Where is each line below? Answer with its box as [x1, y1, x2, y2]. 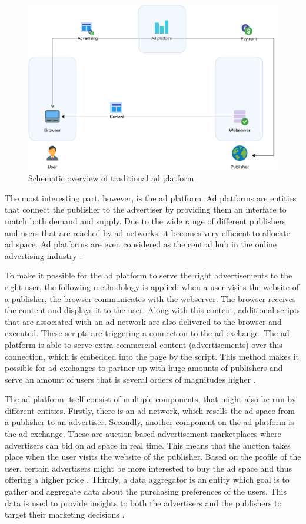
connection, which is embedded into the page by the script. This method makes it [5, 350, 300, 362]
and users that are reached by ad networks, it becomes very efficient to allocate [5, 226, 290, 238]
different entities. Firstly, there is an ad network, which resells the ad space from [5, 404, 295, 416]
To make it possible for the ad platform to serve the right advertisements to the [5, 269, 292, 281]
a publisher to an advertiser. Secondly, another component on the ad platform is [5, 416, 294, 428]
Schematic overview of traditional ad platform [28, 172, 194, 184]
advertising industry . [5, 249, 82, 261]
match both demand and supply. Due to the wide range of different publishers [5, 214, 286, 227]
